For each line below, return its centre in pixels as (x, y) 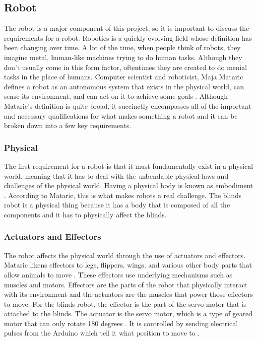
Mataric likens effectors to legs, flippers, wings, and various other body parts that (128, 265)
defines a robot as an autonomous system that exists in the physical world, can (124, 86)
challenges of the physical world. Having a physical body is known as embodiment (128, 185)
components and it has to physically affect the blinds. (85, 214)
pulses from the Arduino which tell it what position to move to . (102, 333)
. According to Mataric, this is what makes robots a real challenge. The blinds (123, 195)
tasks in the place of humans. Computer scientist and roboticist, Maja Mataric (124, 77)
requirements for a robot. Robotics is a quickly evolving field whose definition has (128, 37)
